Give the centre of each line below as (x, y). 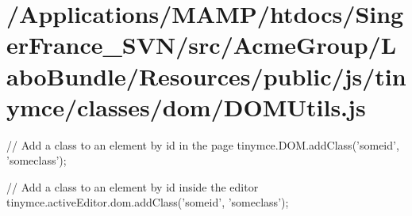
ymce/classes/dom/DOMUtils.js (186, 106)
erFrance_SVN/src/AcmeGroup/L (202, 45)
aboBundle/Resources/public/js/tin (206, 76)
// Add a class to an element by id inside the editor (133, 186)
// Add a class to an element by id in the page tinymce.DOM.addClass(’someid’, (203, 144)
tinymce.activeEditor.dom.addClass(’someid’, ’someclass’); (148, 202)
